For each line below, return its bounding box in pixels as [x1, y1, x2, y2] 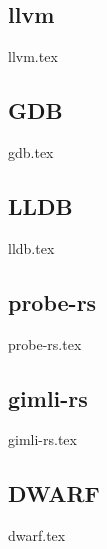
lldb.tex [8, 237, 55, 258]
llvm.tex [8, 46, 58, 67]
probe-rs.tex [8, 333, 82, 354]
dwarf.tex [8, 525, 66, 546]
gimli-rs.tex [8, 429, 77, 450]
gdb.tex [8, 142, 54, 162]
